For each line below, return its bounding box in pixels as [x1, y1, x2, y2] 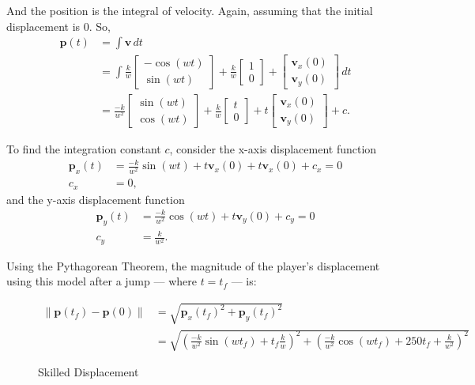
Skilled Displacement [38, 364, 139, 380]
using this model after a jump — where [6, 273, 197, 289]
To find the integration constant [6, 141, 161, 157]
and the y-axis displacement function [6, 191, 185, 207]
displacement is [6, 17, 81, 34]
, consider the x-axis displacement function [169, 141, 377, 157]
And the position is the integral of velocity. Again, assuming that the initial [6, 2, 373, 18]
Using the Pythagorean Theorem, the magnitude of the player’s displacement [6, 257, 380, 274]
